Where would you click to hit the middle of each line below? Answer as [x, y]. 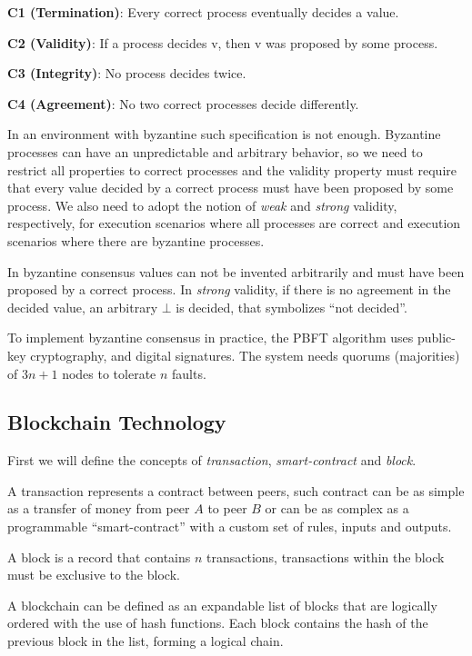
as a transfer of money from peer [99, 508]
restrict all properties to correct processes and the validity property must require [232, 169]
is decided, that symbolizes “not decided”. [291, 307]
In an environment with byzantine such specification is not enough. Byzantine [224, 134]
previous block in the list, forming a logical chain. [146, 641]
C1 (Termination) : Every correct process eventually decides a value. [203, 12]
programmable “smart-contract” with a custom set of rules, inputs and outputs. [230, 527]
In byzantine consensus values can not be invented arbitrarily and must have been [236, 271]
